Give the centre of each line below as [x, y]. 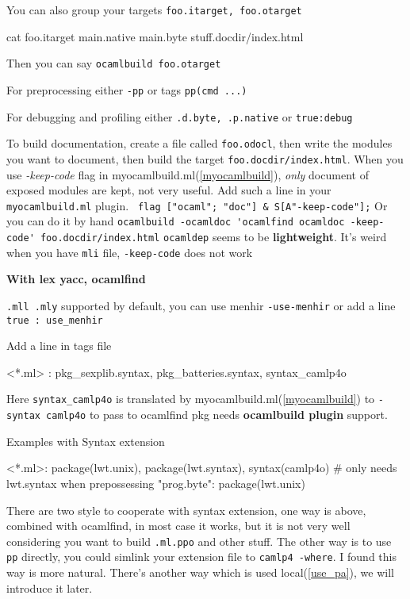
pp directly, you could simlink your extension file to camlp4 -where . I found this [201, 557]
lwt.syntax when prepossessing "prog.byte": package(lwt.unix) [156, 483]
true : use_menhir [55, 320]
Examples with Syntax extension [86, 441]
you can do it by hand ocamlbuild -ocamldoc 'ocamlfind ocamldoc [176, 221]
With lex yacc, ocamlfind [76, 279]
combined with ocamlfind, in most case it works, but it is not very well [178, 526]
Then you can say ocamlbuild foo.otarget [114, 63]
